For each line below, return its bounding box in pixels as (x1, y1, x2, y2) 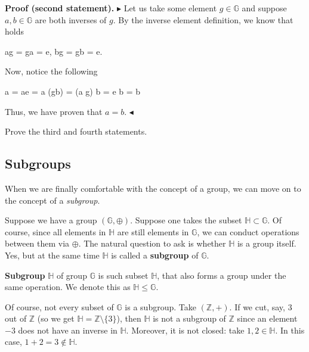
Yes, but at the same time (5, 248, 100, 261)
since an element (237, 312, 298, 325)
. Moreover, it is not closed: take (126, 323, 245, 336)
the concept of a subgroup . (5, 194, 100, 206)
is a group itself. (237, 237, 296, 250)
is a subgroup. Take (125, 300, 196, 313)
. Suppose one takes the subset (130, 214, 242, 226)
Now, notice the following (5, 65, 98, 77)
